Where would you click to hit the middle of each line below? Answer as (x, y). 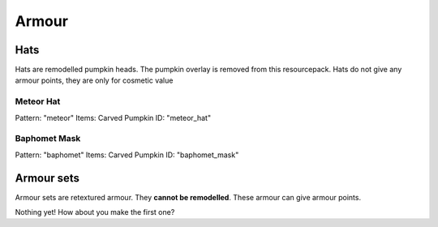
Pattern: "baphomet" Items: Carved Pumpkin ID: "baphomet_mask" (127, 155)
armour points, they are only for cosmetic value (94, 80)
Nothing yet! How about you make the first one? (95, 212)
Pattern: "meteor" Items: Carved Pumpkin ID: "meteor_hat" (113, 118)
